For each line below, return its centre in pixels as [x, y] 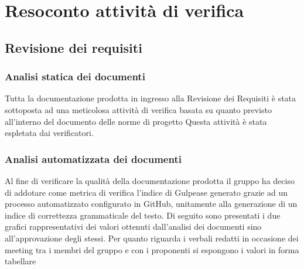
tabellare [21, 261]
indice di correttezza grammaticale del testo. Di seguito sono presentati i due [143, 215]
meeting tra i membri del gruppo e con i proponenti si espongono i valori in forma [152, 249]
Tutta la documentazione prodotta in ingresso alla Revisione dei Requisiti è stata [151, 98]
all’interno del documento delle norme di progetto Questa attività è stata [136, 121]
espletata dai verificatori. [49, 133]
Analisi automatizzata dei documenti [93, 159]
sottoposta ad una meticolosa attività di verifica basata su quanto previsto [138, 109]
